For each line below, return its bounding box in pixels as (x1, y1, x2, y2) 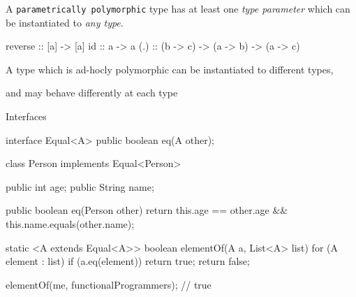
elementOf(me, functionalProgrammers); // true (6, 277, 212, 291)
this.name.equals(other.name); (6, 217, 135, 231)
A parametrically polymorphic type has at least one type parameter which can (6, 1, 350, 15)
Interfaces (6, 109, 47, 124)
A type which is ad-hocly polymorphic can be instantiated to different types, (6, 61, 334, 76)
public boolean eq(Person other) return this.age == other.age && (6, 203, 288, 217)
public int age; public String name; (6, 179, 154, 194)
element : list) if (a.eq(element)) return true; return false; (6, 254, 250, 268)
